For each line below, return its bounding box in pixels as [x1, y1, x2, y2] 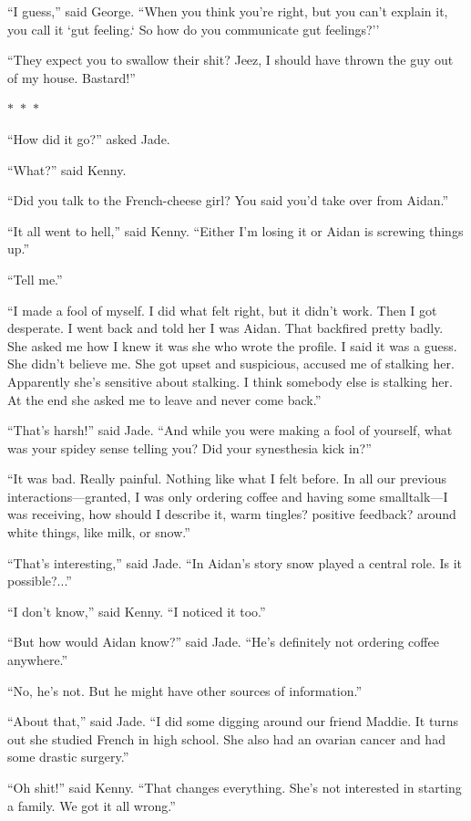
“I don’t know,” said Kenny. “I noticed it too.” [7, 601, 266, 620]
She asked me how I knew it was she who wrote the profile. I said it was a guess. [7, 336, 457, 355]
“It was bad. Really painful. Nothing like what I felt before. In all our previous [7, 469, 446, 488]
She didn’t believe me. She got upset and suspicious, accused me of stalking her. [7, 354, 455, 373]
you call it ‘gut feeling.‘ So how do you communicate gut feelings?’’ [7, 19, 380, 38]
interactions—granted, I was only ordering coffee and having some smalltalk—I [7, 486, 448, 505]
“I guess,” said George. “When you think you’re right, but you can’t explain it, [7, 2, 448, 20]
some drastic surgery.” [7, 747, 129, 766]
